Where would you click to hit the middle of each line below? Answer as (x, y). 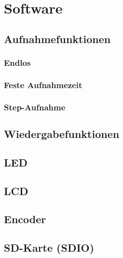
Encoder (25, 219)
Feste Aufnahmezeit (43, 84)
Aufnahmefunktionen (57, 38)
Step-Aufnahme (35, 107)
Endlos (17, 63)
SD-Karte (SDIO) (49, 248)
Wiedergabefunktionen (62, 134)
